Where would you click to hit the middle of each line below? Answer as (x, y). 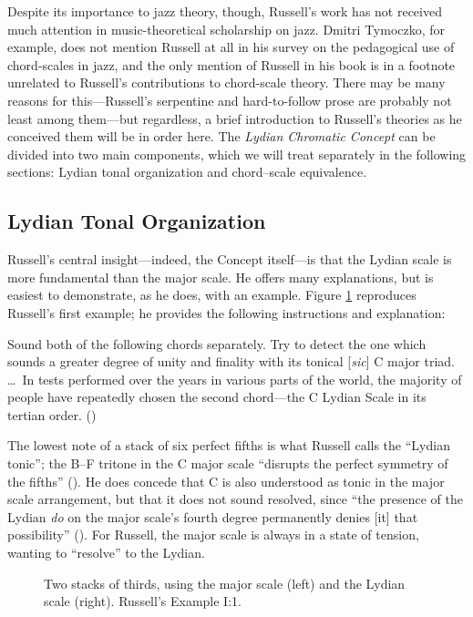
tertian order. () (52, 414)
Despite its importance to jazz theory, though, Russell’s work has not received (225, 11)
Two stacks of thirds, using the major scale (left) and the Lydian (225, 583)
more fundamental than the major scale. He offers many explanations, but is (221, 277)
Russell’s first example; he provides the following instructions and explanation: (226, 312)
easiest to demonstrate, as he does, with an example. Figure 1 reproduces (212, 295)
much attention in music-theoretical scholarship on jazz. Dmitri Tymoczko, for (226, 29)
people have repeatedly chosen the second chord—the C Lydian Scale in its (217, 397)
